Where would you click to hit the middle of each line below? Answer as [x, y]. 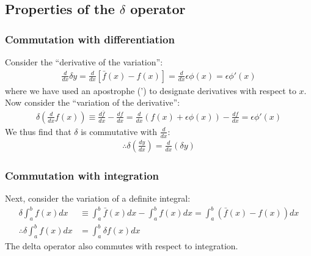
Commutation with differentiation [90, 39]
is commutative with [119, 131]
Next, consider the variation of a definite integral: [98, 198]
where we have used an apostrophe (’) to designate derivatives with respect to [151, 90]
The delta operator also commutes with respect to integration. [122, 246]
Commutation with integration [82, 175]
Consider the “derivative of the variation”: [84, 62]
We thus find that [38, 131]
